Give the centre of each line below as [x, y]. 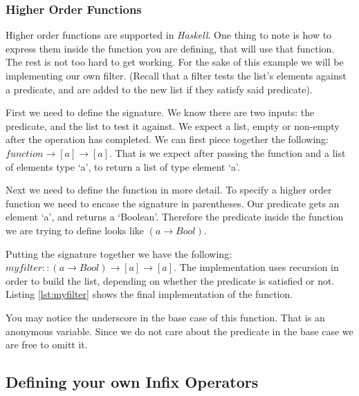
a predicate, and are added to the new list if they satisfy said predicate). [159, 89]
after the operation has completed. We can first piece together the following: [167, 139]
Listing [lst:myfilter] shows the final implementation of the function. [149, 294]
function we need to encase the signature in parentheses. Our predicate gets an [173, 203]
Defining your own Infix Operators [132, 382]
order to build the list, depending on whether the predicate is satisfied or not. [170, 280]
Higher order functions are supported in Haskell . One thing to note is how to [169, 35]
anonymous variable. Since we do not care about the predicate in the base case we [179, 331]
